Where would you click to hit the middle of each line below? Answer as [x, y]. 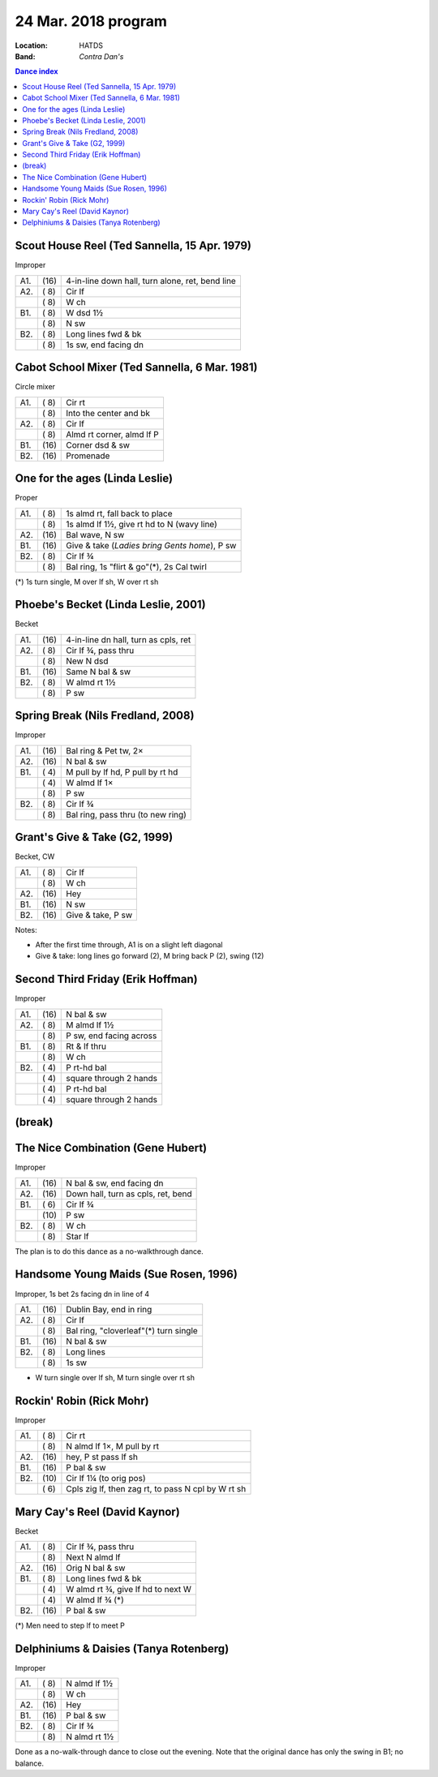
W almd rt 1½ [91, 682]
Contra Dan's [101, 56]
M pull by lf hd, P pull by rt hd [122, 772]
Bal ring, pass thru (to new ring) [126, 814]
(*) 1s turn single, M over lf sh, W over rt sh [87, 582]
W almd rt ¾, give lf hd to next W [129, 1590]
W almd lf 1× [90, 783]
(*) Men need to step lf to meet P [70, 1625]
